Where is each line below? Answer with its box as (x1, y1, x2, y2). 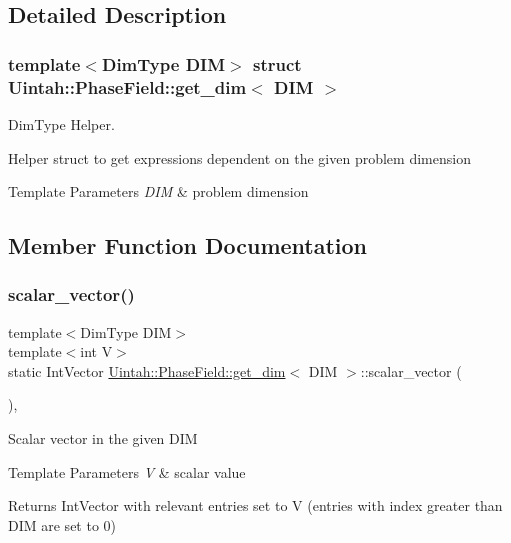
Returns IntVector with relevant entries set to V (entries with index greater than (8, 495, 503, 516)
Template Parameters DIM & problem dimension (8, 181, 309, 202)
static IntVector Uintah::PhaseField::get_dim (8, 360, 286, 381)
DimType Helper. (8, 113, 115, 134)
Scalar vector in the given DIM (8, 428, 198, 449)
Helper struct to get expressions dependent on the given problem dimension (8, 147, 471, 168)
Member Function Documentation (8, 230, 368, 261)
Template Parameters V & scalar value (8, 461, 246, 482)
